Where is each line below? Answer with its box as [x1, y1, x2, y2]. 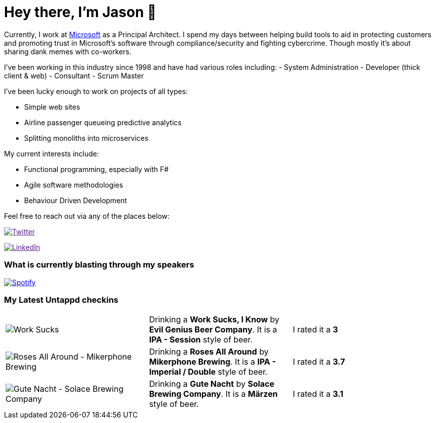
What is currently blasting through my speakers [4, 260, 194, 270]
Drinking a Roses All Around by [149, 347, 269, 357]
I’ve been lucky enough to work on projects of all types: [4, 87, 188, 96]
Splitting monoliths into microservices [24, 133, 149, 142]
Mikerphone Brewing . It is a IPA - [149, 357, 276, 367]
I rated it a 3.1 [292, 389, 344, 399]
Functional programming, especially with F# [24, 164, 169, 174]
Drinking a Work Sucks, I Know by [149, 314, 280, 325]
